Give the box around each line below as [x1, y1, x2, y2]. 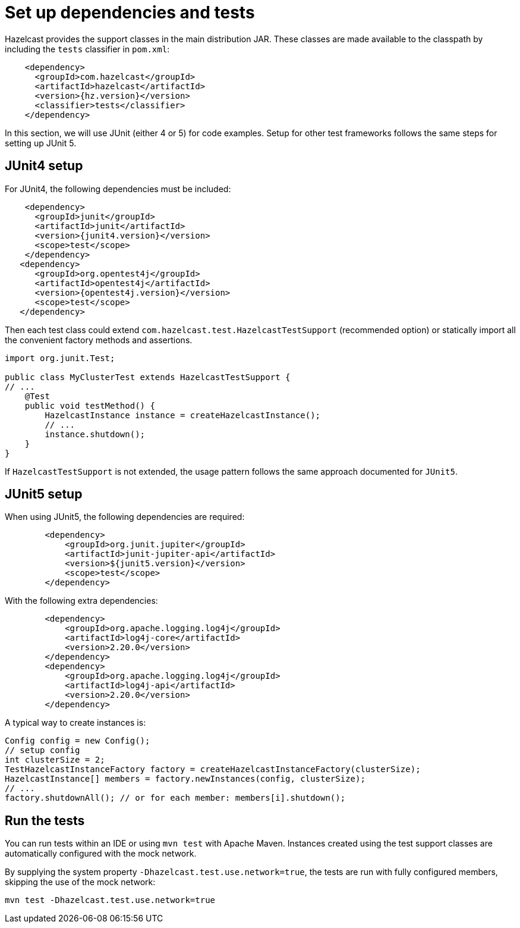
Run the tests [5, 813, 85, 828]
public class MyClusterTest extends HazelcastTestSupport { [5, 372, 291, 382]
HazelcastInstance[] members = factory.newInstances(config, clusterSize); [5, 774, 365, 784]
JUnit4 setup [5, 158, 83, 174]
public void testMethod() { [24, 400, 155, 410]
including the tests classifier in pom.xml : [5, 43, 170, 54]
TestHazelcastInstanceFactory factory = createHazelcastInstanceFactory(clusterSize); [5, 764, 421, 775]
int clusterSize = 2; [5, 755, 105, 765]
